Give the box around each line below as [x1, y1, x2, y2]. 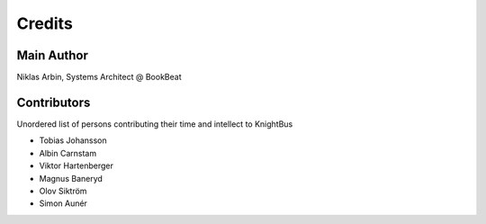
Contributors [16, 94, 91, 110]
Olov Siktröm [39, 185, 87, 196]
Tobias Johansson [39, 135, 107, 146]
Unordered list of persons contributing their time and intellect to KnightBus [16, 118, 293, 130]
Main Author [16, 48, 89, 63]
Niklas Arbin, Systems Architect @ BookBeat [16, 72, 182, 83]
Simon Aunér [39, 198, 87, 209]
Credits [16, 13, 74, 33]
